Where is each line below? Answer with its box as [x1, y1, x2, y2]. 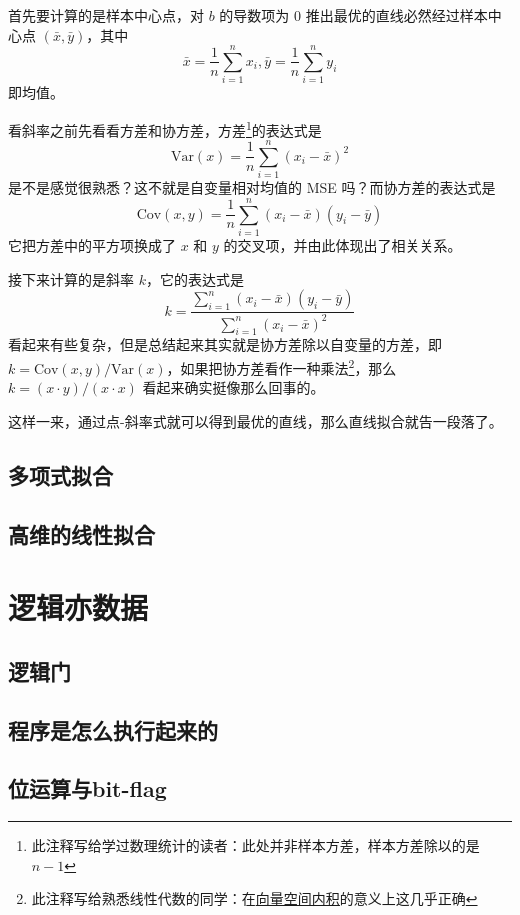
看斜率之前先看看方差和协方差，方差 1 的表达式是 [8, 116, 322, 140]
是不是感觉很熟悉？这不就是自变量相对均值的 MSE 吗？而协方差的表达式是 [8, 177, 496, 198]
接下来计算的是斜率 [8, 268, 134, 289]
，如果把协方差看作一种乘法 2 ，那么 [166, 354, 397, 378]
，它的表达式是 [145, 268, 244, 289]
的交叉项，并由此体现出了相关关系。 [223, 235, 462, 255]
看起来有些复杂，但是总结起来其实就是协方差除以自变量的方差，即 [8, 334, 442, 355]
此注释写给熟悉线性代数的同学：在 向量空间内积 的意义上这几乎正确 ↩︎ [31, 888, 478, 909]
